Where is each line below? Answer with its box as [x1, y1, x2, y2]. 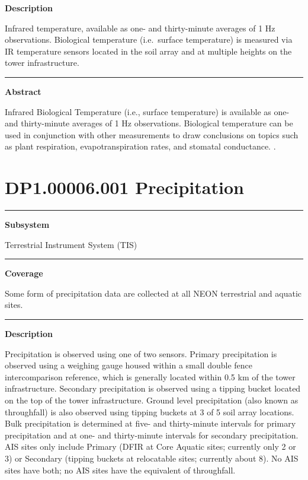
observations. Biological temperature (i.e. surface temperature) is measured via [5, 33, 293, 46]
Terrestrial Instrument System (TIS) [5, 238, 137, 250]
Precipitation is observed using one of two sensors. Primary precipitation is [5, 347, 277, 360]
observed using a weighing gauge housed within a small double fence [5, 359, 253, 371]
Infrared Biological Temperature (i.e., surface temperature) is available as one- [5, 105, 290, 117]
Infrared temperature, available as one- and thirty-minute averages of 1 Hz [5, 21, 275, 34]
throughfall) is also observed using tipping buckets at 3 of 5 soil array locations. [5, 405, 294, 418]
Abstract [5, 85, 41, 97]
